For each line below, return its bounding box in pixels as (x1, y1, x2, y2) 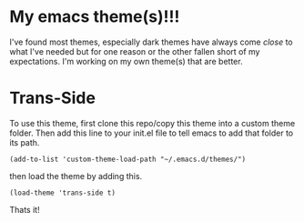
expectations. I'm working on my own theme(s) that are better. (9, 55, 243, 66)
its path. (9, 136, 40, 147)
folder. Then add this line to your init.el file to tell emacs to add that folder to (9, 127, 294, 138)
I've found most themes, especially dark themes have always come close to (9, 36, 293, 47)
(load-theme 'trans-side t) (9, 188, 117, 197)
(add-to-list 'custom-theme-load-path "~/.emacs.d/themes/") (9, 155, 247, 164)
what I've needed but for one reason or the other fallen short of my (9, 45, 260, 56)
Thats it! (9, 204, 40, 215)
